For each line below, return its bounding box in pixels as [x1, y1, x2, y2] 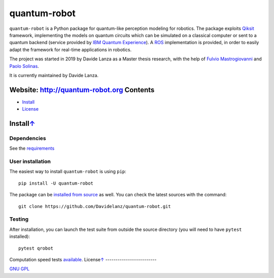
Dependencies [9, 134, 47, 142]
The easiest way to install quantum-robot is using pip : [9, 168, 126, 175]
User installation [9, 158, 51, 165]
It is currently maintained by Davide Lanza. [9, 72, 99, 78]
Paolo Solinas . [9, 63, 39, 69]
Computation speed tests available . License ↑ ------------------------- [9, 256, 157, 262]
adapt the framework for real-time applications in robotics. [9, 46, 132, 53]
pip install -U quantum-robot [18, 180, 94, 186]
